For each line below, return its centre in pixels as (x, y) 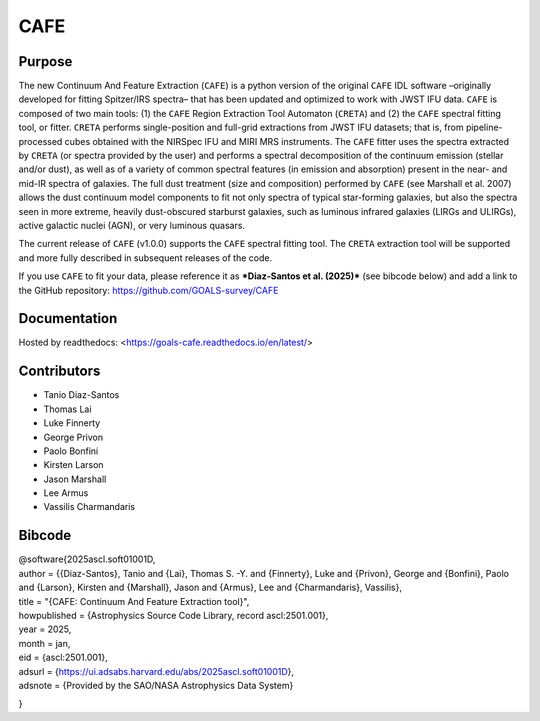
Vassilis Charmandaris (89, 507)
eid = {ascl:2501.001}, (63, 657)
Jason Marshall (75, 479)
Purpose (45, 61)
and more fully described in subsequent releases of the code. (145, 257)
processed (40, 141)
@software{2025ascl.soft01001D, (87, 559)
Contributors (59, 371)
